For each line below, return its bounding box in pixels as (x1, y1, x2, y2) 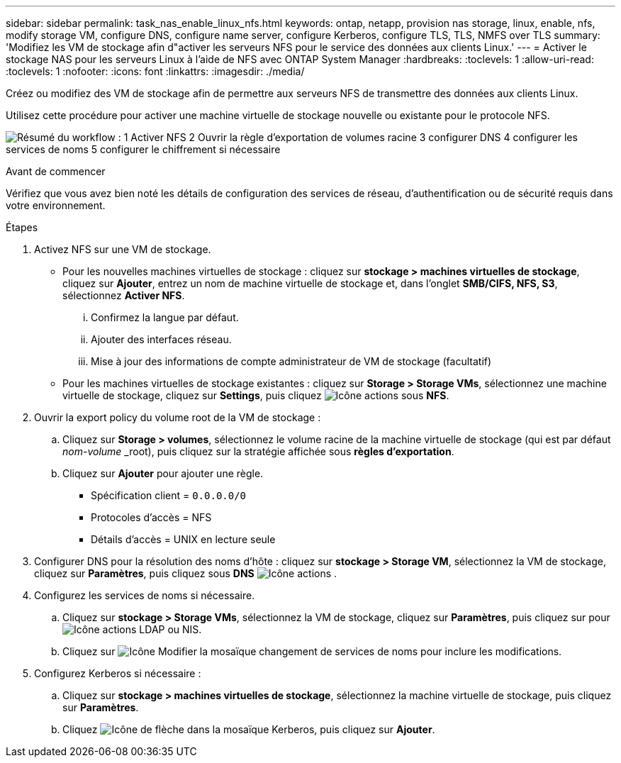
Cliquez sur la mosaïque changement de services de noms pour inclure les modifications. (62, 645, 562, 657)
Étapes (6, 221, 38, 233)
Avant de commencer (6, 165, 106, 177)
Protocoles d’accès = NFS (91, 511, 212, 523)
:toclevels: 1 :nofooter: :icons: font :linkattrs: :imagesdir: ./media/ (6, 65, 305, 77)
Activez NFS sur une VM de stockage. (34, 243, 211, 255)
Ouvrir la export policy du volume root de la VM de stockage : (34, 411, 321, 423)
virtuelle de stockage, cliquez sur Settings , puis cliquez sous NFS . (62, 389, 449, 401)
